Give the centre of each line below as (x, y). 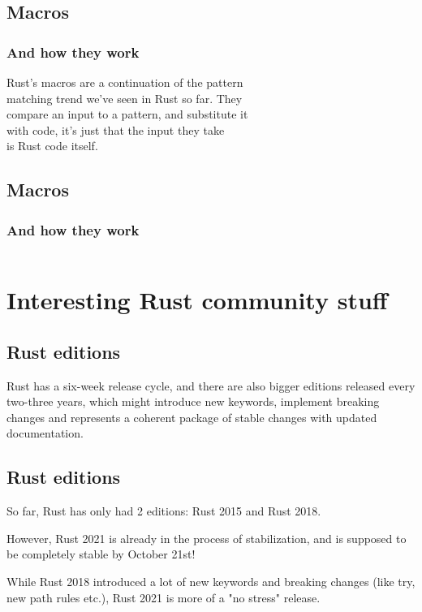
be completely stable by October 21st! (101, 554)
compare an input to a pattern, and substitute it (127, 114)
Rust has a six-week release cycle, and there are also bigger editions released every (211, 385)
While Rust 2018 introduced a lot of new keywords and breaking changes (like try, (211, 581)
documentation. (45, 433)
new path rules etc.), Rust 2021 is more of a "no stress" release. (164, 597)
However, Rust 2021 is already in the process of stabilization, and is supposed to (207, 538)
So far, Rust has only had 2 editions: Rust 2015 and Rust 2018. (164, 511)
